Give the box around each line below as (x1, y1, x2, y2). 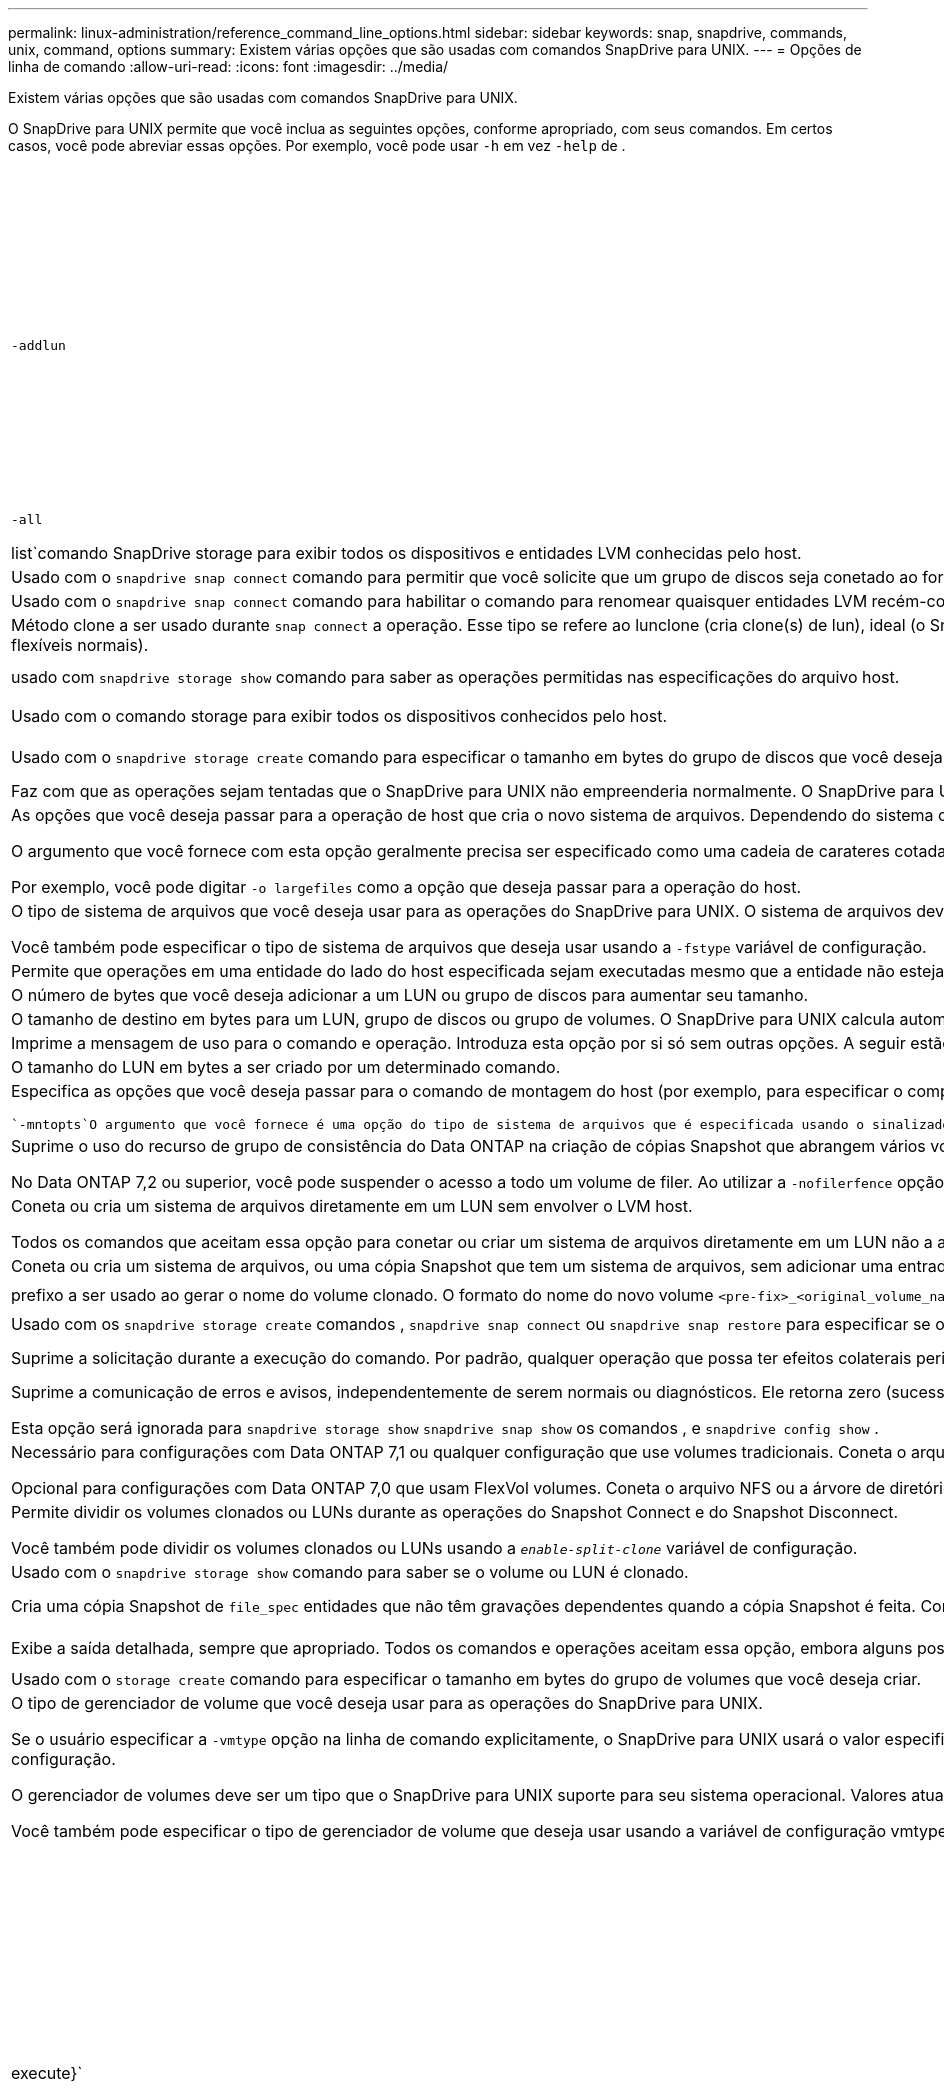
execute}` (11, 2062, 83, 2083)
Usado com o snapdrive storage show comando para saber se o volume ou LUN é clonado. (11, 1562, 689, 1582)
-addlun (11, 337, 66, 353)
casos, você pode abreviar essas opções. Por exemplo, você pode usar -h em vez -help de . (8, 137, 626, 154)
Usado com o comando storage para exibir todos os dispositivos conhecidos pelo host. (11, 705, 668, 726)
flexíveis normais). (11, 635, 149, 655)
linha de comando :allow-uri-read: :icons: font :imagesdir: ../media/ (8, 58, 449, 75)
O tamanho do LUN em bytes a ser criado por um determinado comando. (11, 1057, 561, 1077)
